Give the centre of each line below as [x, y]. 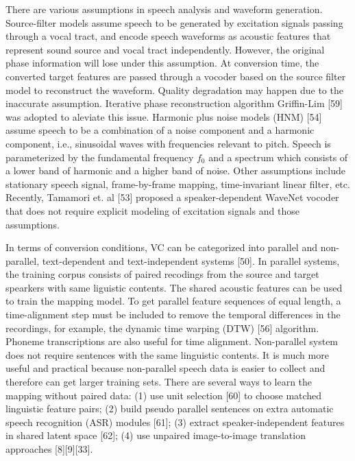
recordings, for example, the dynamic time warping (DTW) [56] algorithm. [162, 328]
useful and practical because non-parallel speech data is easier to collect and [166, 368]
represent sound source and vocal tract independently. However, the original [165, 49]
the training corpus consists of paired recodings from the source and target [162, 274]
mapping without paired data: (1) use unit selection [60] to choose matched [164, 395]
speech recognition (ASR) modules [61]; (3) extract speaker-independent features [175, 422]
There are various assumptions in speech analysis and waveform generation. [164, 9]
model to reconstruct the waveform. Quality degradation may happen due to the [174, 90]
